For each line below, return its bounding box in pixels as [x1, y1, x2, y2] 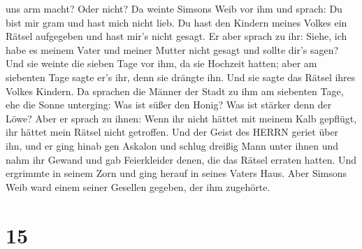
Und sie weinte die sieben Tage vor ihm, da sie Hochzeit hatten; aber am [6, 56, 317, 71]
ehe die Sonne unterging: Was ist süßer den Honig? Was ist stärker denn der [6, 97, 332, 112]
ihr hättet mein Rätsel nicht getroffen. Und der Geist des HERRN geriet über [6, 124, 339, 139]
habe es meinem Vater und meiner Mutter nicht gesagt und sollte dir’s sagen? [6, 42, 339, 57]
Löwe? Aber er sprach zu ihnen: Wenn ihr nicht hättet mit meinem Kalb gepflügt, [6, 111, 357, 125]
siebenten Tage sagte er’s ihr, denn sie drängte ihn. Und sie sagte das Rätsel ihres [6, 69, 356, 84]
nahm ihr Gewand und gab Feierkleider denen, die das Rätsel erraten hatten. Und [6, 152, 357, 166]
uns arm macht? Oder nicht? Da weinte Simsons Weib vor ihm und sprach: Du [6, 1, 342, 15]
